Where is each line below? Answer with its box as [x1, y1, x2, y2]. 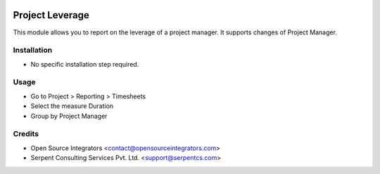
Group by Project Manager [30, 112, 108, 120]
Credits [13, 129, 39, 139]
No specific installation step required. [30, 60, 139, 68]
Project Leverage [13, 9, 89, 21]
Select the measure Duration [30, 102, 114, 110]
